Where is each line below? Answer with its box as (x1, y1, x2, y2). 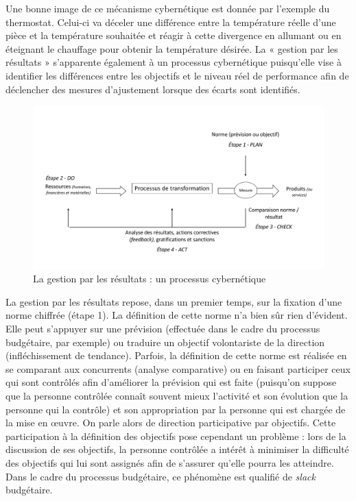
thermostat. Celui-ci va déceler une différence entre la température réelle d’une (5, 14, 336, 29)
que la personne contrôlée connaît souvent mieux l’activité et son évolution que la (5, 389, 348, 402)
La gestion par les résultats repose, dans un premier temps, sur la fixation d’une (5, 294, 342, 308)
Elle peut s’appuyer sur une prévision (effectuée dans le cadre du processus (5, 321, 320, 336)
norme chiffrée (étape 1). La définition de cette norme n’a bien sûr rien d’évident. (5, 308, 348, 322)
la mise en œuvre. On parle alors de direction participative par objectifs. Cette (5, 415, 336, 430)
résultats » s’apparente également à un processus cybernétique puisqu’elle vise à (5, 55, 342, 69)
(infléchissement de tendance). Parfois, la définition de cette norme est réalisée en (5, 348, 347, 363)
